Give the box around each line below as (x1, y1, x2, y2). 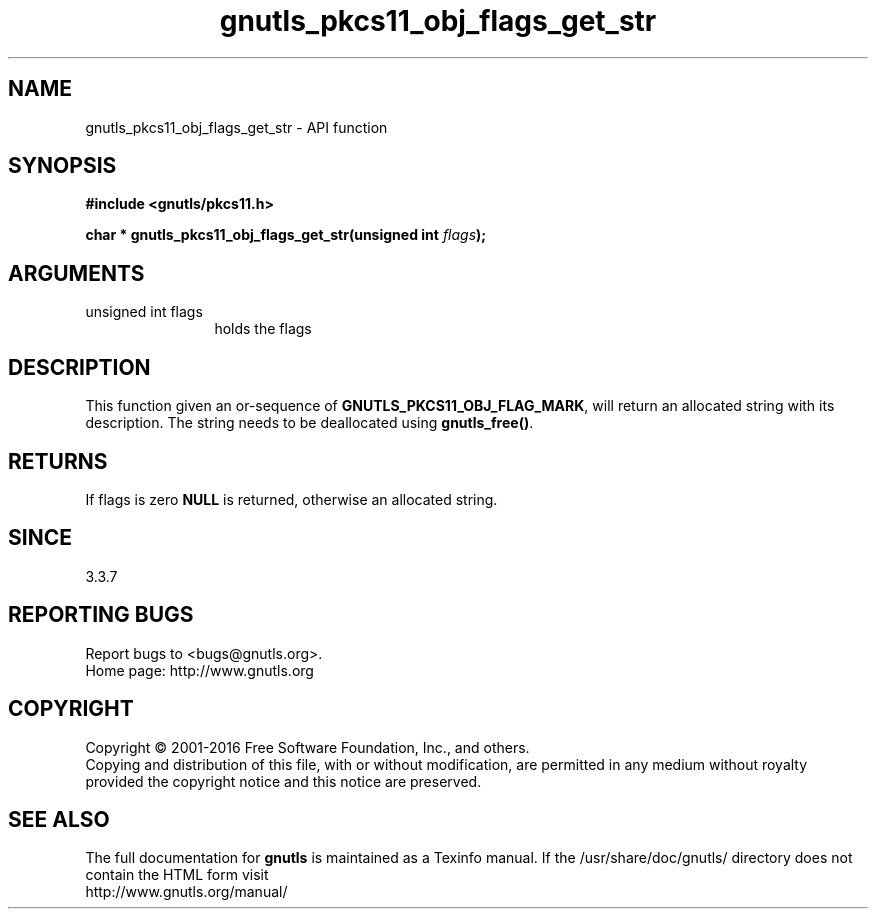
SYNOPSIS (8, 153, 117, 179)
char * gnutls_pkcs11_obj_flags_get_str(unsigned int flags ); (85, 226, 487, 244)
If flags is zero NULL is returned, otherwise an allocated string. (85, 490, 498, 508)
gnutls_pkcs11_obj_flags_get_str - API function (85, 118, 388, 136)
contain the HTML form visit (85, 866, 269, 884)
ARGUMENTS (8, 260, 145, 286)
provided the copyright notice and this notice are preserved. (85, 772, 482, 790)
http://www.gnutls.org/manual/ (85, 883, 288, 901)
